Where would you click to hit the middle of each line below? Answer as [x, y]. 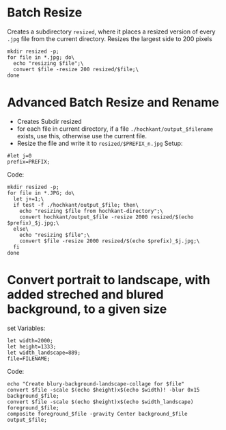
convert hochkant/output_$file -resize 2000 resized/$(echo [107, 217]
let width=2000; [30, 340]
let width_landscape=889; [44, 353]
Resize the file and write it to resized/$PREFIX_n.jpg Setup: [100, 143]
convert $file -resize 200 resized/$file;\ [76, 69]
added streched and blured [85, 295]
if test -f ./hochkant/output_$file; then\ [76, 205]
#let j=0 [19, 155]
